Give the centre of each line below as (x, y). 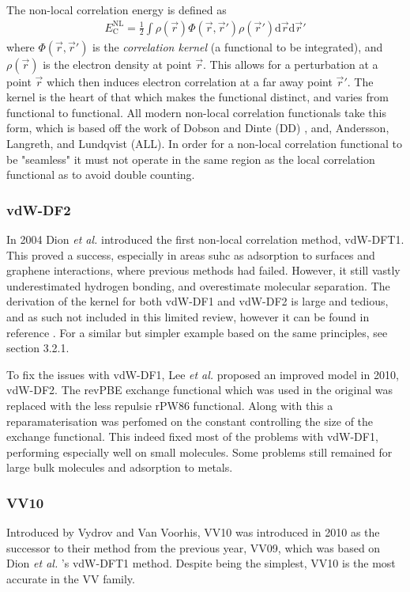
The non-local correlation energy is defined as (117, 9)
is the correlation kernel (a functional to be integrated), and (238, 46)
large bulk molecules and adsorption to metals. (120, 467)
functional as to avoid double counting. (101, 175)
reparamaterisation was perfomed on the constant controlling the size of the (190, 421)
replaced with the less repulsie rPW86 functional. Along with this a (170, 405)
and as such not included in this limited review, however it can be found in (188, 316)
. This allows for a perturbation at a (291, 64)
